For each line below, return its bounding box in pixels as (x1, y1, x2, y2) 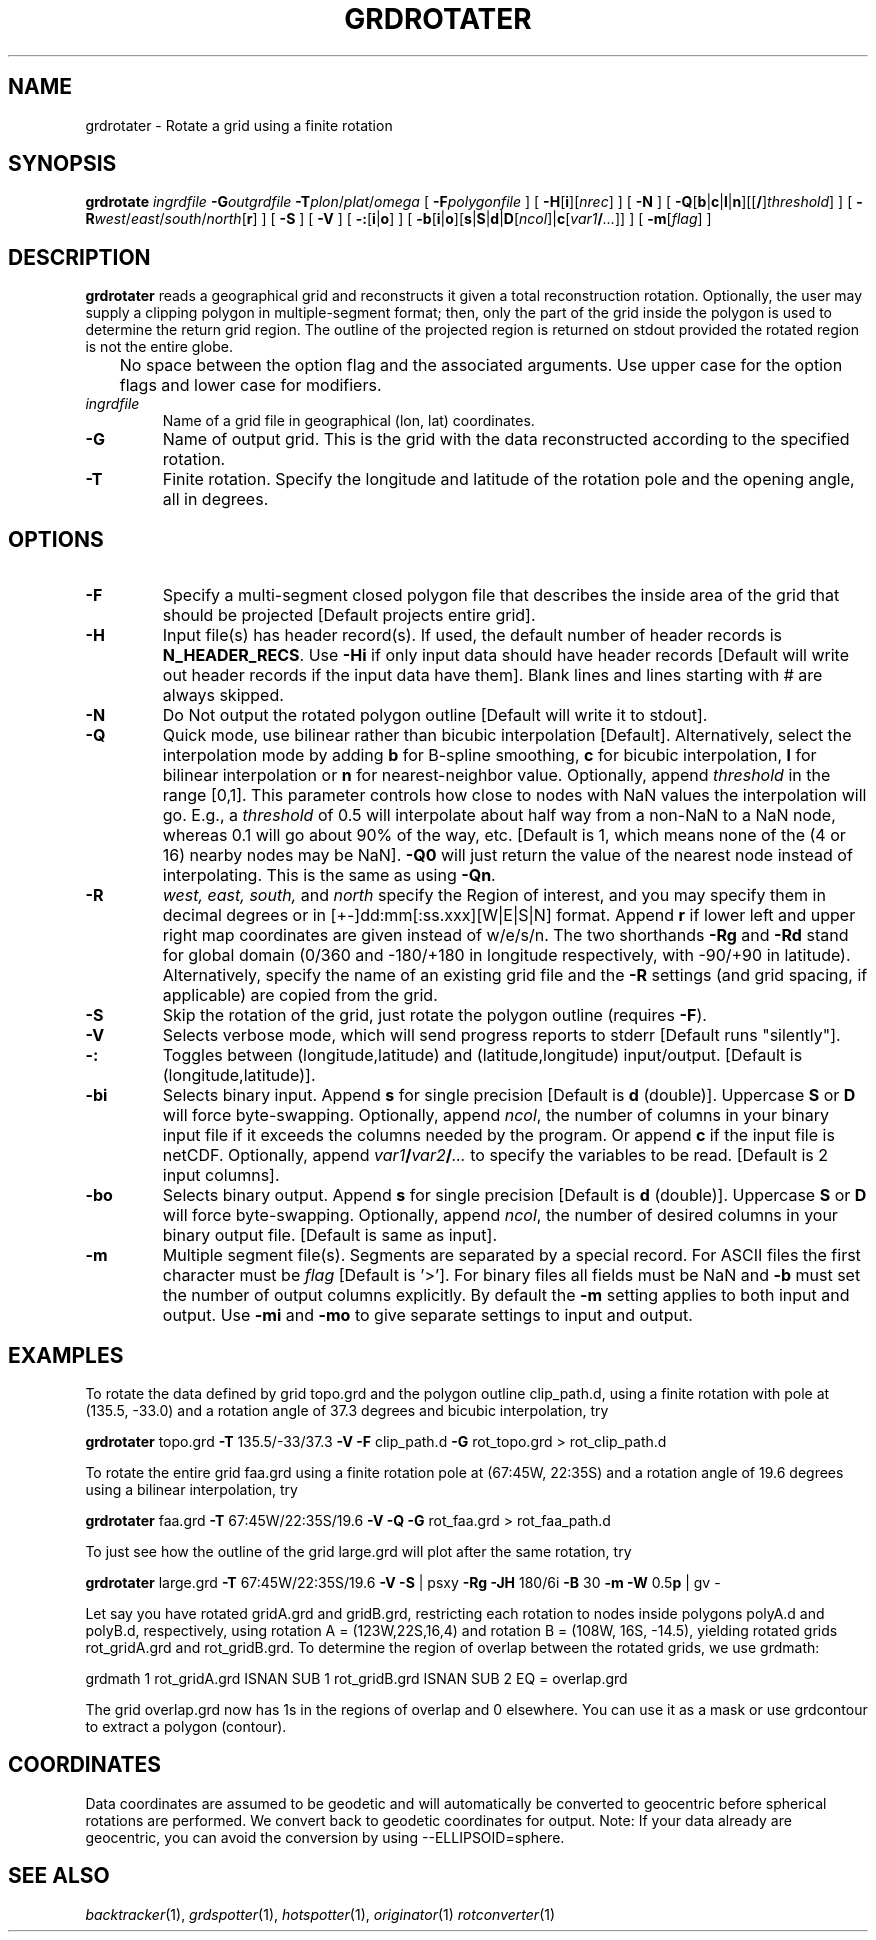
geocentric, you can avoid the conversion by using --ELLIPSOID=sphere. (85, 1828, 565, 1846)
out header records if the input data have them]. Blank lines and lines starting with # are (162, 665, 823, 686)
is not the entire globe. (85, 338, 233, 356)
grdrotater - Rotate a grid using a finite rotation (85, 116, 393, 134)
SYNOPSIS (8, 151, 117, 177)
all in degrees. (162, 489, 269, 510)
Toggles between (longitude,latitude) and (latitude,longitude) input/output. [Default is (162, 1045, 803, 1066)
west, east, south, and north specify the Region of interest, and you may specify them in (162, 885, 826, 906)
